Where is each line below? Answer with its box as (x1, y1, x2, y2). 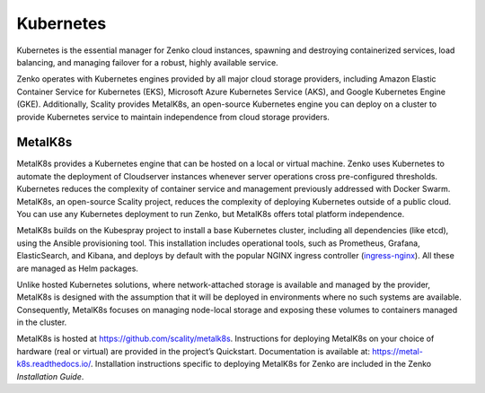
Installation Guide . (16, 371, 84, 381)
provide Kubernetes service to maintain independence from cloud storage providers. (16, 111, 330, 122)
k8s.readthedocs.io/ (16, 359, 92, 370)
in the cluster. (16, 317, 67, 327)
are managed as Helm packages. (16, 263, 139, 274)
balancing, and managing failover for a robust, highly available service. (16, 57, 278, 67)
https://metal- (371, 345, 424, 356)
